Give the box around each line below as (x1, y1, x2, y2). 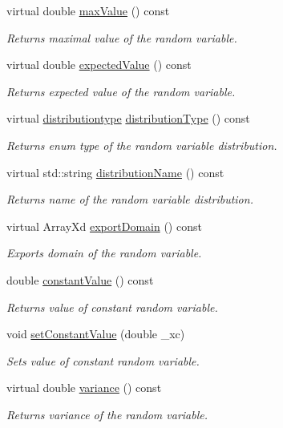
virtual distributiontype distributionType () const (6, 110, 250, 127)
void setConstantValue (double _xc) (6, 325, 185, 342)
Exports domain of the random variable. (6, 244, 202, 261)
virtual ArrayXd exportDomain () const (6, 217, 202, 234)
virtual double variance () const (6, 379, 162, 396)
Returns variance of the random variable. (6, 406, 208, 422)
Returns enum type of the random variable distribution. (6, 136, 277, 153)
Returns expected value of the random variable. (6, 83, 236, 99)
